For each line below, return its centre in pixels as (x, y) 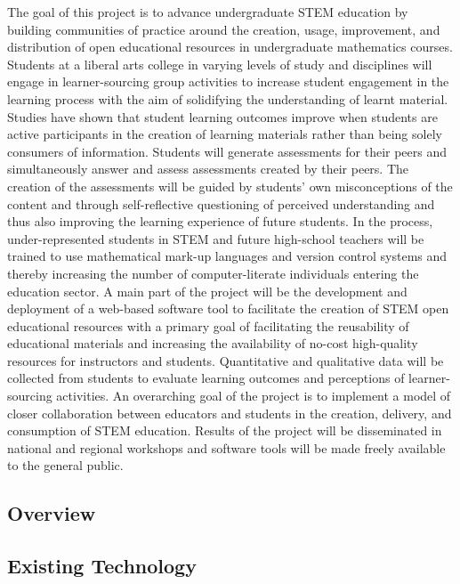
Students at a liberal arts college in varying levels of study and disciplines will (220, 64)
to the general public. (65, 465)
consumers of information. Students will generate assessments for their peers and (227, 151)
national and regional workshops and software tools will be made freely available (226, 447)
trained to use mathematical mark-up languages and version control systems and (227, 256)
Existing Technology (102, 566)
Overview (52, 513)
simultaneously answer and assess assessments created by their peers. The (208, 169)
